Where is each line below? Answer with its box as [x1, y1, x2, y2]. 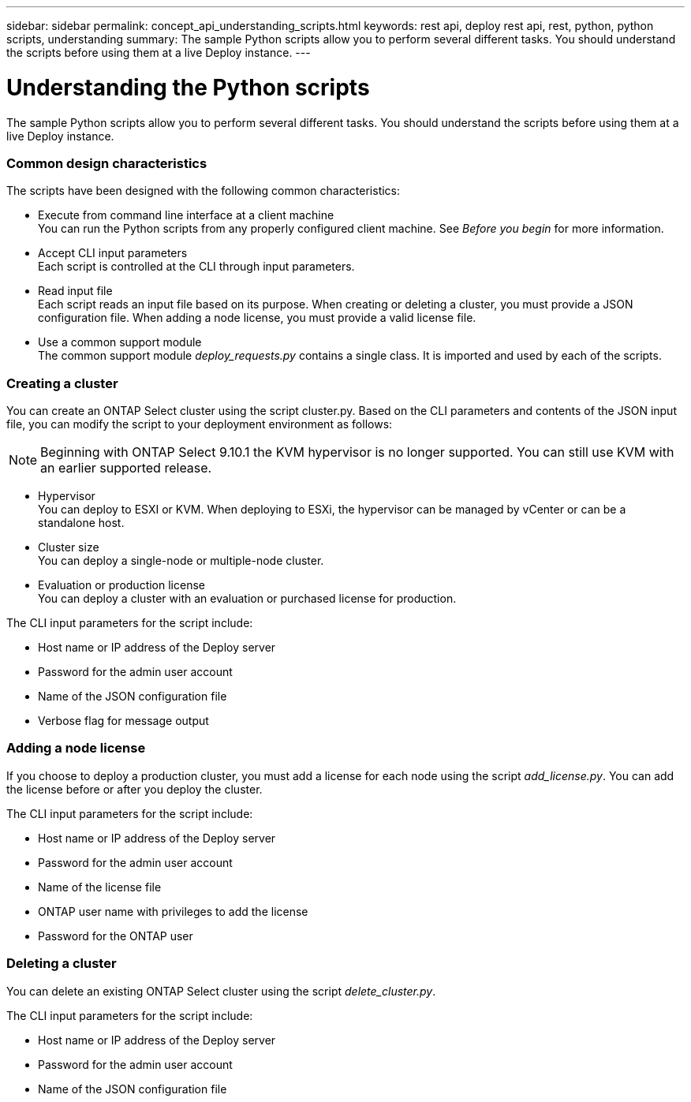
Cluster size [38, 540, 99, 554]
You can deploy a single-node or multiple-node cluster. [38, 554, 324, 567]
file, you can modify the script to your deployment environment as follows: [6, 417, 393, 431]
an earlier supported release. [40, 460, 212, 476]
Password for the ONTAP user [38, 928, 193, 943]
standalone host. [38, 516, 125, 529]
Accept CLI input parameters [38, 246, 188, 260]
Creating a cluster [6, 375, 118, 391]
